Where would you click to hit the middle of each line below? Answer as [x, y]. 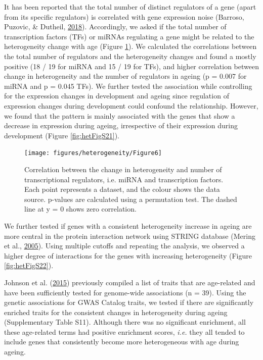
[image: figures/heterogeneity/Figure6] [93, 153]
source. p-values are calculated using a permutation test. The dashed [131, 199]
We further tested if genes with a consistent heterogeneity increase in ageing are [128, 225]
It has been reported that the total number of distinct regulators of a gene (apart [130, 7]
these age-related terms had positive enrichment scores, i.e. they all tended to [124, 331]
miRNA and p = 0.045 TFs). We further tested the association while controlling [128, 86]
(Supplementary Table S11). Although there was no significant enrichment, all [125, 322]
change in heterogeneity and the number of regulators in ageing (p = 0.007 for [125, 76]
